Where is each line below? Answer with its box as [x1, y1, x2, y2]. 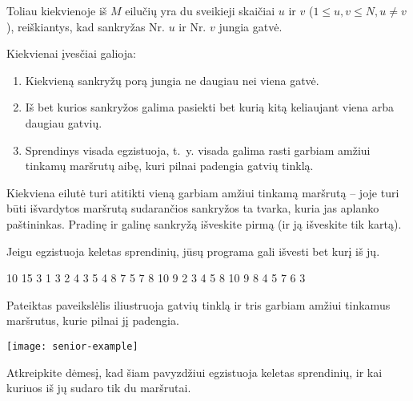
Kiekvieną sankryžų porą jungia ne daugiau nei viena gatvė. [25, 71, 319, 88]
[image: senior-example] [6, 340, 138, 352]
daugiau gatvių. [25, 114, 102, 131]
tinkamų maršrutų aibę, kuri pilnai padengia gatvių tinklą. [25, 157, 314, 174]
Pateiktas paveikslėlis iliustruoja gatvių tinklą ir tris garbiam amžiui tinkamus [6, 296, 391, 313]
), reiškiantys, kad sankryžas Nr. [6, 18, 165, 34]
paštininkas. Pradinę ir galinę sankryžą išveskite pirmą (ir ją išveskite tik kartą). [6, 215, 402, 232]
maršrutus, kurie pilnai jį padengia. [6, 312, 179, 329]
